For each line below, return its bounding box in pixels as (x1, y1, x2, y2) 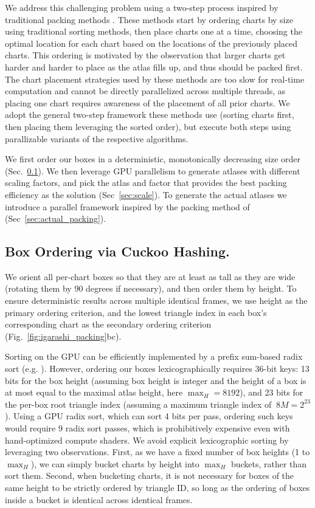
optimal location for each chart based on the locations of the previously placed (5, 36, 298, 49)
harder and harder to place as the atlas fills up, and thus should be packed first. (5, 60, 303, 73)
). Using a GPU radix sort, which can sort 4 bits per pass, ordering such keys (5, 410, 293, 422)
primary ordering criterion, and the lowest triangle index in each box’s (5, 306, 267, 318)
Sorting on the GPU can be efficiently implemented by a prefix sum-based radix (5, 350, 303, 363)
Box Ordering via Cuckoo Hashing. (5, 242, 230, 261)
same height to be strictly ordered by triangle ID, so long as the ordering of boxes (5, 481, 310, 493)
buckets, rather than (230, 457, 307, 470)
